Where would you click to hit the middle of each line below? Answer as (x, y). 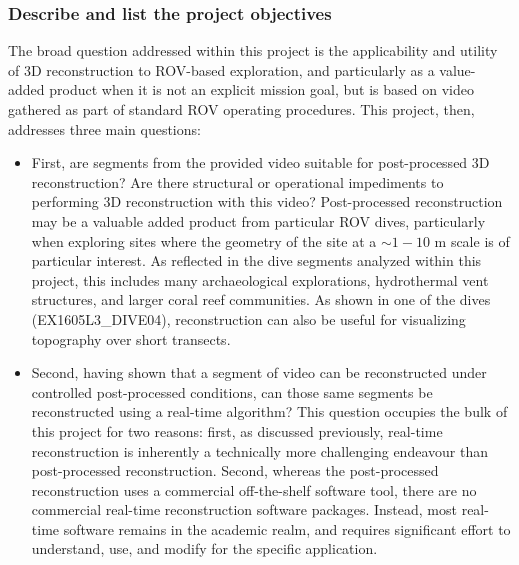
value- (457, 69)
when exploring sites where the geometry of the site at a (204, 240)
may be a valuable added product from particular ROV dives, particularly (258, 220)
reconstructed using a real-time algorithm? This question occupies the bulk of (269, 411)
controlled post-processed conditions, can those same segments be (232, 391)
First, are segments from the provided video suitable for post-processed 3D (260, 162)
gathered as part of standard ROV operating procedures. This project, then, (241, 109)
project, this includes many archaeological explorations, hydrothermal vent (260, 279)
